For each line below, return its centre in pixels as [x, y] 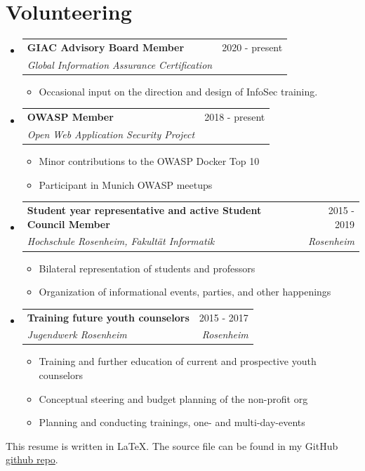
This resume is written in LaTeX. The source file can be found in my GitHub [172, 445]
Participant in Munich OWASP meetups [126, 184]
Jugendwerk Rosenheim [77, 334]
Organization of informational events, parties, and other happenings [185, 292]
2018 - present [235, 117]
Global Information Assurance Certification [120, 64]
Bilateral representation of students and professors [147, 268]
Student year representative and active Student [144, 210]
